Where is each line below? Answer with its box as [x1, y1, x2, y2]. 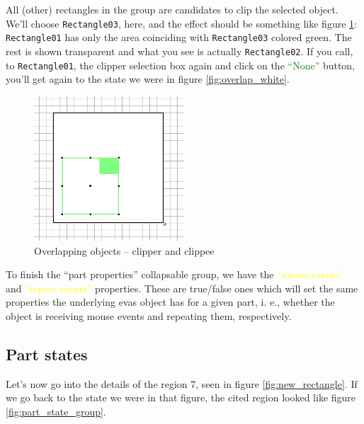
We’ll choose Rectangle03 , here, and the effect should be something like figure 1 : [6, 16, 357, 30]
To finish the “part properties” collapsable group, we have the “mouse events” [6, 267, 343, 282]
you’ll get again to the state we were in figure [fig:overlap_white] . [6, 71, 290, 86]
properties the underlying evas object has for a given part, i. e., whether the [6, 294, 335, 309]
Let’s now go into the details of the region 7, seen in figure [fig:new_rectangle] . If [6, 376, 358, 391]
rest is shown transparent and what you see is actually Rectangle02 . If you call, [6, 43, 353, 58]
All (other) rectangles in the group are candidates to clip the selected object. [6, 2, 339, 16]
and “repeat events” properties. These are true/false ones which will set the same [6, 280, 358, 295]
